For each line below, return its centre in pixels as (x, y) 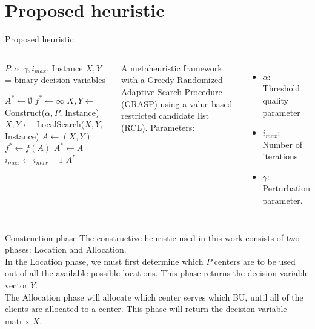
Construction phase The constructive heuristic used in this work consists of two (152, 237)
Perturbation (287, 188)
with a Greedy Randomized (172, 80)
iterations (280, 156)
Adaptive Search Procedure (171, 91)
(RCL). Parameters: (158, 127)
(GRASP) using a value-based (177, 103)
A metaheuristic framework (171, 68)
